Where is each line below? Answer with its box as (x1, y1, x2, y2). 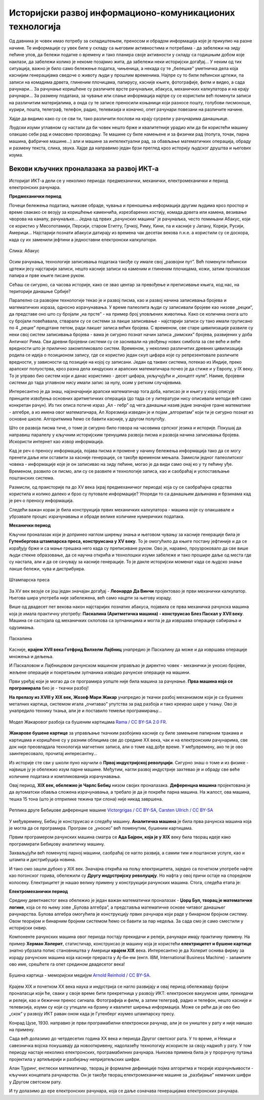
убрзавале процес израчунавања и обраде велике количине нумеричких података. (9, 514, 185, 520)
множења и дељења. (9, 653, 54, 659)
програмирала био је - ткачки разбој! (9, 685, 89, 691)
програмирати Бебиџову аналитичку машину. (9, 841, 105, 847)
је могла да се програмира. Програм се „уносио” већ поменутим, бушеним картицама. (9, 825, 193, 831)
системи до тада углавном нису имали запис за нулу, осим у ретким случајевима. (9, 380, 182, 386)
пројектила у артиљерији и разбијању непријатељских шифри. (9, 1056, 141, 1062)
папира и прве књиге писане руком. (9, 273, 86, 278)
